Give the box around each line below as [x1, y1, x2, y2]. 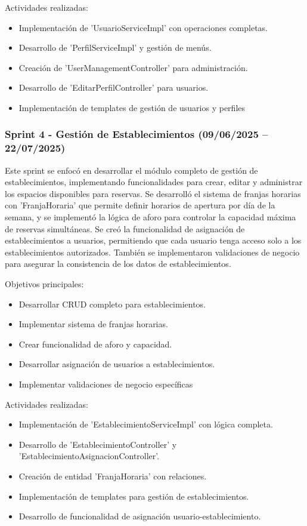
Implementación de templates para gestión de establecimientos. [18, 490, 249, 502]
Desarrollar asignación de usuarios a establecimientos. [18, 358, 215, 370]
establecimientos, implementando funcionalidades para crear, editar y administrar [5, 176, 303, 188]
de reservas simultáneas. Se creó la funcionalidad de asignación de [5, 222, 245, 235]
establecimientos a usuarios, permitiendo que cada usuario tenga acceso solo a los [5, 234, 302, 247]
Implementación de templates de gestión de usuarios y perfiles [18, 101, 245, 113]
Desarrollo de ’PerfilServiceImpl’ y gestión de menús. [18, 41, 212, 54]
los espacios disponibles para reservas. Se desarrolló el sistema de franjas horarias [5, 187, 301, 199]
